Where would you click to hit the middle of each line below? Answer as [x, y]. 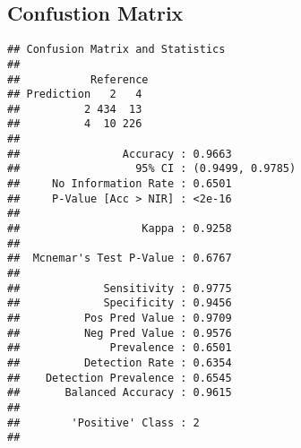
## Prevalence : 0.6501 [120, 348]
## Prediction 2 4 [75, 95]
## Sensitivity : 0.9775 [120, 288]
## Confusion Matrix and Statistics [116, 50]
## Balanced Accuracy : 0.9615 [120, 393]
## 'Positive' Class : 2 [103, 422]
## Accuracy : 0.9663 [120, 154]
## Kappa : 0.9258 [120, 229]
